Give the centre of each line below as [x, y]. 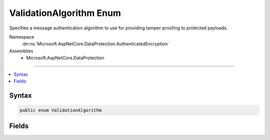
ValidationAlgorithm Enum [65, 13]
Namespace [22, 37]
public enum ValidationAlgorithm [61, 110]
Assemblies [21, 51]
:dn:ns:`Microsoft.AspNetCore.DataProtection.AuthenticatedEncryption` [95, 44]
